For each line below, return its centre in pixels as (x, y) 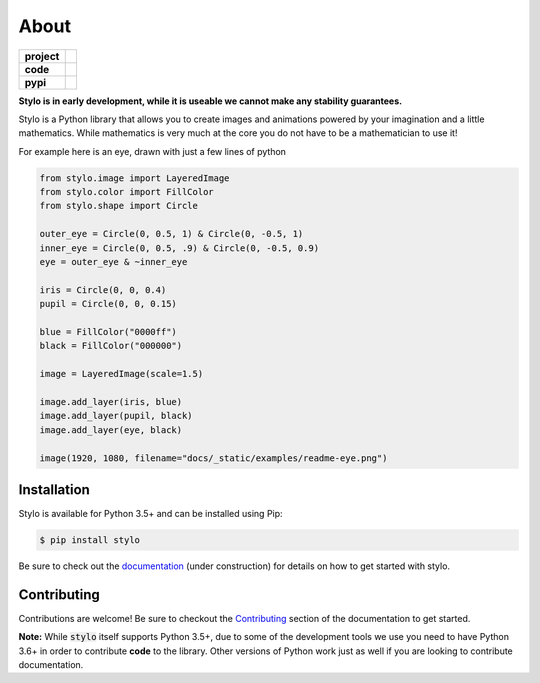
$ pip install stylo (89, 540)
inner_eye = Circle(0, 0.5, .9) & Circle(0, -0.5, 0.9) (179, 248)
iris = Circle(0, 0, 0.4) (103, 289)
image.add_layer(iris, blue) (111, 401)
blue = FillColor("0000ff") (108, 331)
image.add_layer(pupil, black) (116, 416)
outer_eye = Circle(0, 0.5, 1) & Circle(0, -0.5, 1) (171, 234)
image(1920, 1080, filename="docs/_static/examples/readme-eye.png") (213, 458)
